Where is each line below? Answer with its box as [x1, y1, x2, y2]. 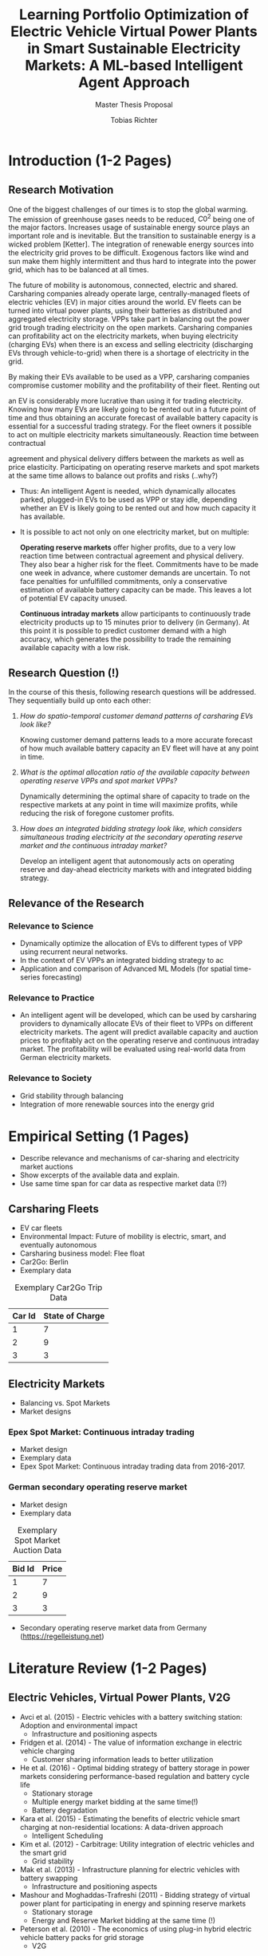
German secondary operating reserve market [8, 1481, 187, 1493]
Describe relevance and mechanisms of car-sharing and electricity [19, 1153, 239, 1163]
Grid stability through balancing [19, 1090, 124, 1100]
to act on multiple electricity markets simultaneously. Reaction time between [8, 430, 259, 440]
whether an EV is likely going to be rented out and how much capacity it [19, 503, 257, 513]
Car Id [12, 1311, 36, 1322]
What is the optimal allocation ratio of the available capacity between [19, 767, 250, 777]
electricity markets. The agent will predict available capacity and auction [19, 1027, 258, 1037]
